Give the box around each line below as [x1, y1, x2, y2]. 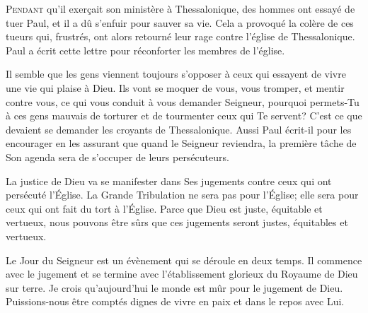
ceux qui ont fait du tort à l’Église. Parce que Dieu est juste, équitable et [6, 201, 323, 215]
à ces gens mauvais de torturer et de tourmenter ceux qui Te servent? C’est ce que [6, 108, 362, 123]
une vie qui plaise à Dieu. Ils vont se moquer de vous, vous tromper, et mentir [6, 80, 345, 95]
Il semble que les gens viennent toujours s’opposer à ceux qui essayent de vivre [6, 66, 346, 81]
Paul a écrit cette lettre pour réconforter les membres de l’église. [6, 42, 285, 57]
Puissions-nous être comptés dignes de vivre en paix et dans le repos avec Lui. [6, 294, 345, 309]
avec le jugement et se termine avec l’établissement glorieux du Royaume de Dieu [6, 266, 358, 281]
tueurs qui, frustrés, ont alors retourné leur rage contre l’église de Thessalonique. [6, 29, 355, 44]
